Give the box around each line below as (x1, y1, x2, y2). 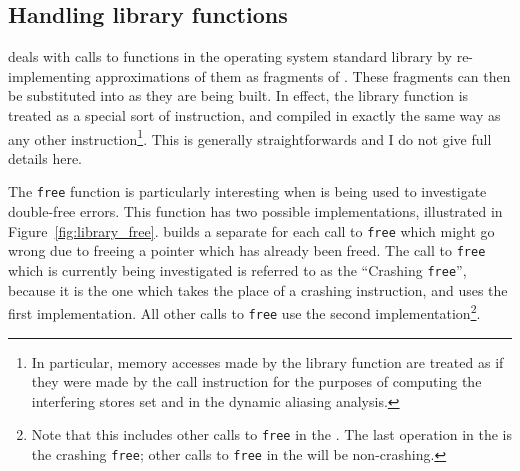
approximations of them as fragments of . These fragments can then (95, 65, 511, 86)
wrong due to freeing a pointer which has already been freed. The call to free (8, 240, 486, 261)
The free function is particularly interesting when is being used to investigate (8, 181, 487, 202)
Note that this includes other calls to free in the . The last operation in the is (31, 424, 512, 445)
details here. (8, 147, 83, 168)
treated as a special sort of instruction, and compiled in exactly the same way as (8, 104, 501, 125)
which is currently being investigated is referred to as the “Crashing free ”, (8, 259, 467, 280)
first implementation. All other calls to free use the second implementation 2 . (8, 300, 481, 323)
